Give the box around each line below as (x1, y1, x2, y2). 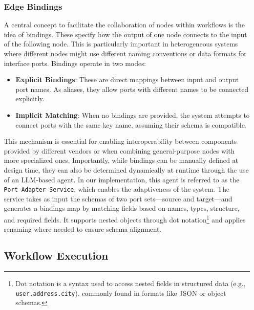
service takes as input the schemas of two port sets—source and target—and (4, 193, 233, 203)
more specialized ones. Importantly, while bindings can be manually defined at (4, 155, 238, 165)
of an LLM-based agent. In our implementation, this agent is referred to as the (4, 174, 239, 184)
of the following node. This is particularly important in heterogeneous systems (4, 39, 238, 49)
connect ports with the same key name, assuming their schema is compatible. (15, 119, 247, 130)
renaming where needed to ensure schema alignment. (4, 224, 162, 234)
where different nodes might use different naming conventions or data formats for (4, 48, 247, 58)
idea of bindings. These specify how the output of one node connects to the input (4, 29, 247, 39)
